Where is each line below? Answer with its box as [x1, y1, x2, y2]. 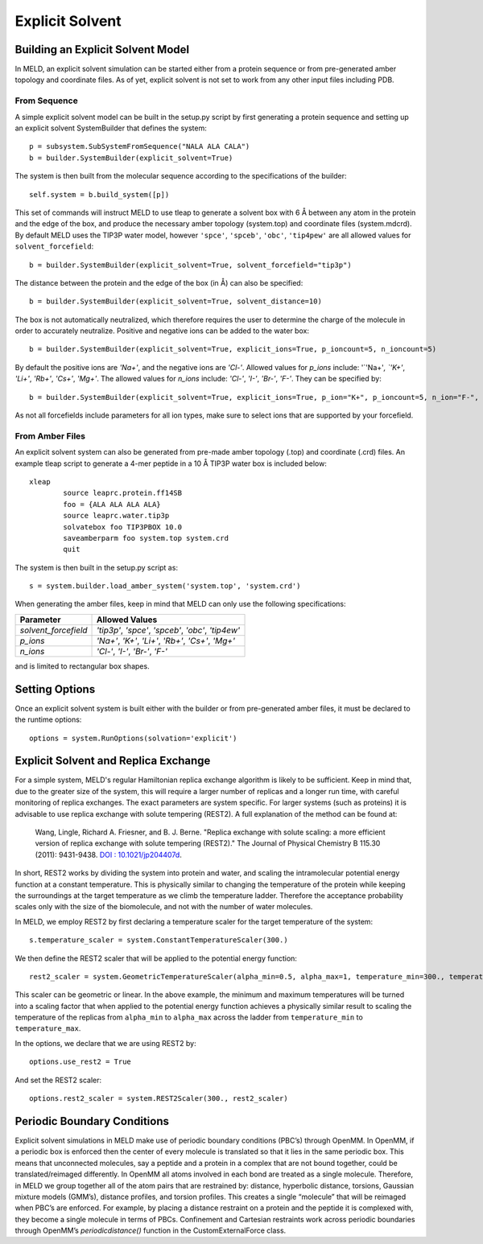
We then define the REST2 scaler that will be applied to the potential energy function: [14, 954, 298, 963]
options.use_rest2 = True [29, 1057, 132, 1066]
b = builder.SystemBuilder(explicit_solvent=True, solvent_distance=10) [29, 297, 322, 306]
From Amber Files [14, 430, 86, 442]
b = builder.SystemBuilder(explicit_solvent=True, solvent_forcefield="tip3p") [29, 260, 352, 270]
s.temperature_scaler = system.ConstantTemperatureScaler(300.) [29, 936, 289, 945]
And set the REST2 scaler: [14, 1075, 102, 1085]
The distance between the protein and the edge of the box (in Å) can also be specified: [14, 278, 303, 287]
